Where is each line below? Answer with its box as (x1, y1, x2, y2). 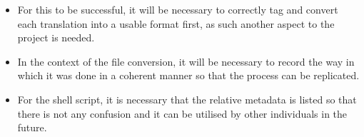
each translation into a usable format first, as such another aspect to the (17, 16, 335, 31)
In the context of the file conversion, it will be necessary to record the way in (17, 54, 355, 68)
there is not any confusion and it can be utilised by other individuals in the (17, 106, 348, 121)
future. (17, 120, 47, 135)
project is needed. (17, 30, 95, 45)
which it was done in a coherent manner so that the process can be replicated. (17, 68, 360, 83)
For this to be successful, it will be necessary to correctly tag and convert (17, 2, 338, 16)
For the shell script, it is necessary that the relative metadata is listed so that (17, 91, 357, 106)
